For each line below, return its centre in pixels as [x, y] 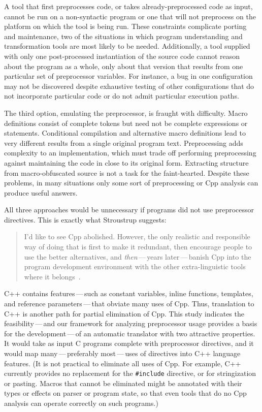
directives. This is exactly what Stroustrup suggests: [85, 219]
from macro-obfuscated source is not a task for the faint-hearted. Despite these [127, 172]
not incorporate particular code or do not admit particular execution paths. [122, 96]
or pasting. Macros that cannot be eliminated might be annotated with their [123, 383]
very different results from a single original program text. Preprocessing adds [124, 142]
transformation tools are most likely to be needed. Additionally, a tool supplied [127, 46]
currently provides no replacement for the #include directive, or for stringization [130, 373]
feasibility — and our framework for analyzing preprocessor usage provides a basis [131, 323]
